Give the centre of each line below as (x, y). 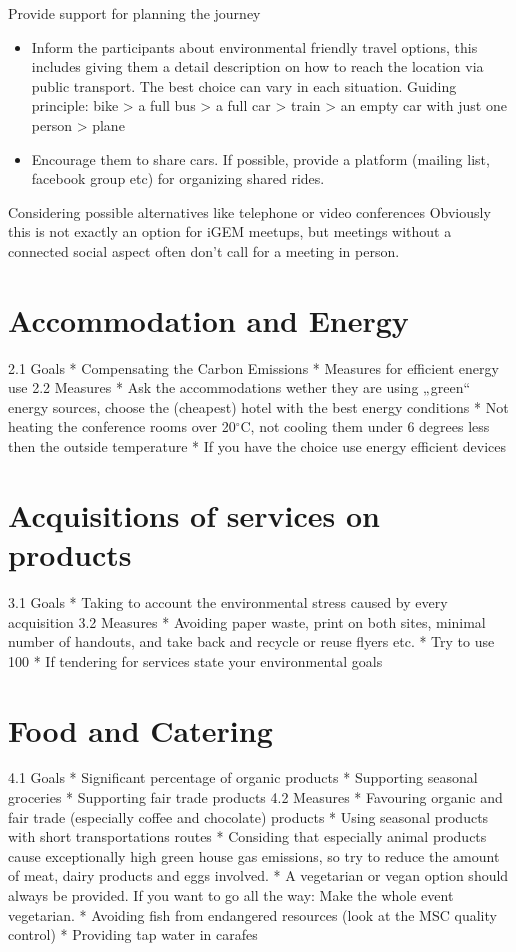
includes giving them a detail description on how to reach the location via (257, 66)
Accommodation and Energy (208, 319)
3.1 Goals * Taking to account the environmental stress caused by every (228, 601)
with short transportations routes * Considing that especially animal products (247, 836)
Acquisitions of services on (194, 514)
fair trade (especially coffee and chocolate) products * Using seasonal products (248, 816)
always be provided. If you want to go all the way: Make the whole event (231, 895)
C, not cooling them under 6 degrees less (365, 426)
